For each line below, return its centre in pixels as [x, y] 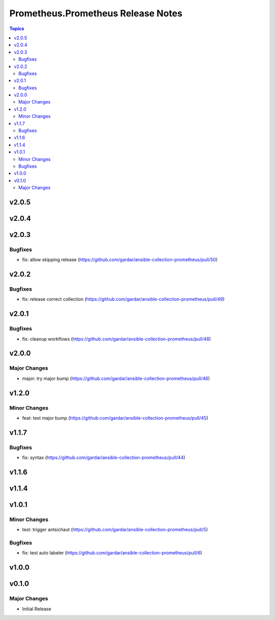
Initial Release [37, 609]
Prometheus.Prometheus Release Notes [96, 13]
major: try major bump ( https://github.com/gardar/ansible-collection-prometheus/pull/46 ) [116, 378]
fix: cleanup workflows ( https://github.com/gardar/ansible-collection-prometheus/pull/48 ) [117, 339]
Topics [17, 29]
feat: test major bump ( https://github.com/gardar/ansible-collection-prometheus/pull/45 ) [115, 418]
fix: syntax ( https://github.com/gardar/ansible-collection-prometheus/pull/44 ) [104, 458]
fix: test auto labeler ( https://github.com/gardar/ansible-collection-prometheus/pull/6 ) [112, 553]
